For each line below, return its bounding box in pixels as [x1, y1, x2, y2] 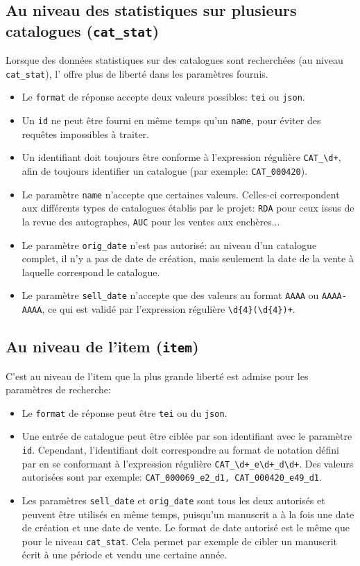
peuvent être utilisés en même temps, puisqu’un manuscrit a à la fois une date [22, 506, 354, 521]
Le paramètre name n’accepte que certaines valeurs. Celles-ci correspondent [22, 187, 340, 201]
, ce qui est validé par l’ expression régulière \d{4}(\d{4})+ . [42, 302, 295, 316]
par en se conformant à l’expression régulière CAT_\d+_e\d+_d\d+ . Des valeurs [22, 456, 354, 470]
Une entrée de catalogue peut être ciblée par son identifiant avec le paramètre [22, 429, 352, 443]
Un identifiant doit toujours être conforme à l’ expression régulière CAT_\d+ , [22, 150, 341, 164]
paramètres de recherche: [6, 382, 111, 397]
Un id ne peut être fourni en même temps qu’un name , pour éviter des [22, 113, 321, 128]
